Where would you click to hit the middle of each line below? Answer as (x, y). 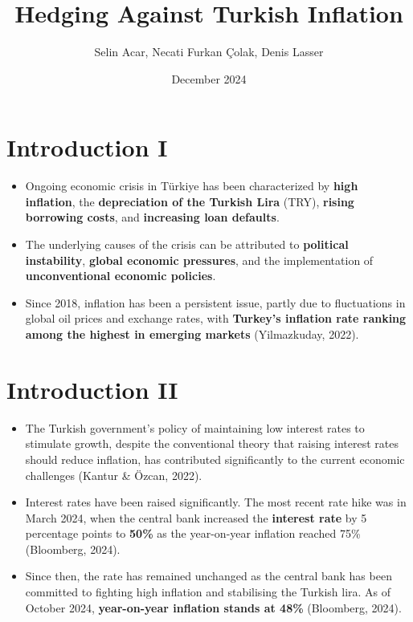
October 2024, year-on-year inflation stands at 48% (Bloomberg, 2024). (213, 607)
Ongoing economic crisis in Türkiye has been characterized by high (192, 186)
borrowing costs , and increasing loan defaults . (152, 217)
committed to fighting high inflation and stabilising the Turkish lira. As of (208, 592)
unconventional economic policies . (121, 276)
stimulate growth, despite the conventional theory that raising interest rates (212, 443)
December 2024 (209, 78)
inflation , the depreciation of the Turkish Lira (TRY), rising (190, 201)
